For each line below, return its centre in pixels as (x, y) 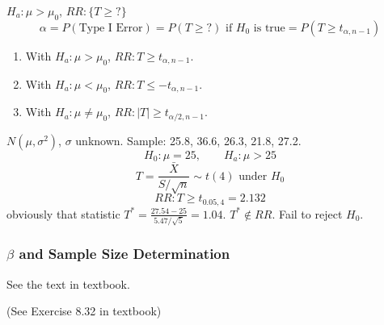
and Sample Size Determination (124, 254)
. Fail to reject (307, 213)
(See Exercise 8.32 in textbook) (84, 311)
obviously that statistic (63, 213)
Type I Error (111, 28)
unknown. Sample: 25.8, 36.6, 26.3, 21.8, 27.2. (188, 140)
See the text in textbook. (68, 283)
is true (269, 28)
